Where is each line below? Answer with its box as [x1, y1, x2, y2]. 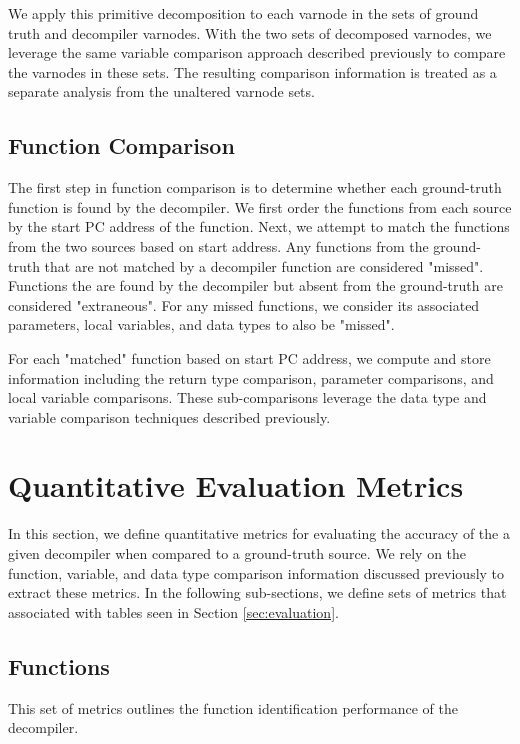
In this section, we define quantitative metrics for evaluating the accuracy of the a [8, 523, 510, 544]
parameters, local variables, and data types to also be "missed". [8, 314, 395, 335]
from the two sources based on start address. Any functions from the [8, 235, 429, 256]
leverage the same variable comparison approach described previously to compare [8, 42, 506, 63]
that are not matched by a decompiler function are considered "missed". [44, 255, 484, 276]
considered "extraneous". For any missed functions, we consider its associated [8, 294, 480, 315]
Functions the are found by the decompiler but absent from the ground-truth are [8, 275, 503, 296]
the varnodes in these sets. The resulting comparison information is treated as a [8, 61, 497, 82]
